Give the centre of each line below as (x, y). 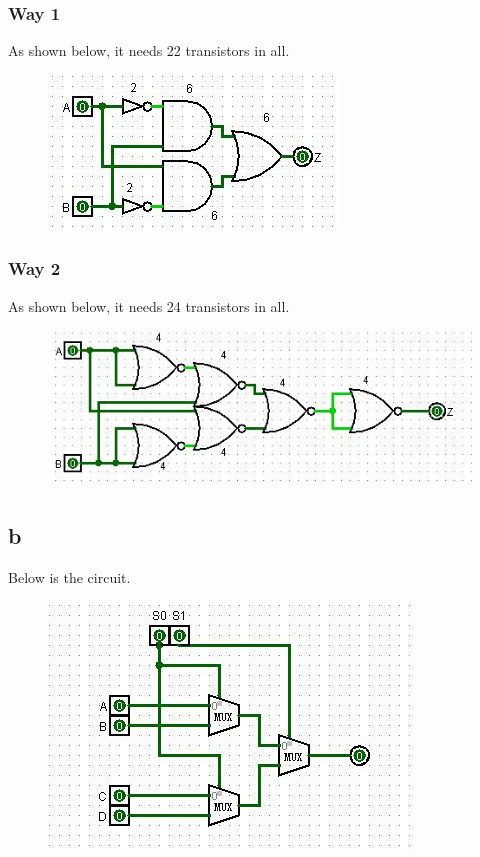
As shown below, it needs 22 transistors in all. (149, 50)
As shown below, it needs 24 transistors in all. (149, 305)
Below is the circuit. (69, 576)
